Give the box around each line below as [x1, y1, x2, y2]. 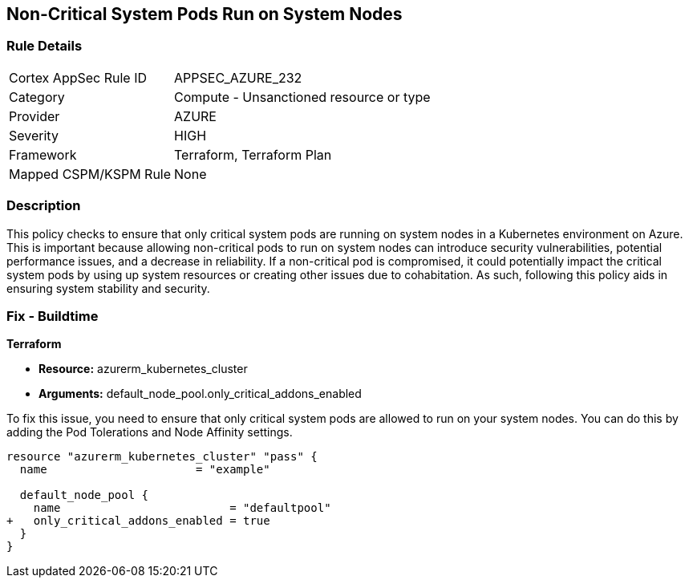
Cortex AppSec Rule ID [9, 69, 148, 86]
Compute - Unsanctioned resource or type [174, 88, 431, 105]
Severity [9, 127, 59, 144]
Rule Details [6, 38, 83, 55]
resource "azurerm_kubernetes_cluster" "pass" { [6, 450, 318, 464]
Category [9, 88, 65, 105]
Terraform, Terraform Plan [174, 146, 332, 163]
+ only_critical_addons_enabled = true [6, 514, 270, 528]
